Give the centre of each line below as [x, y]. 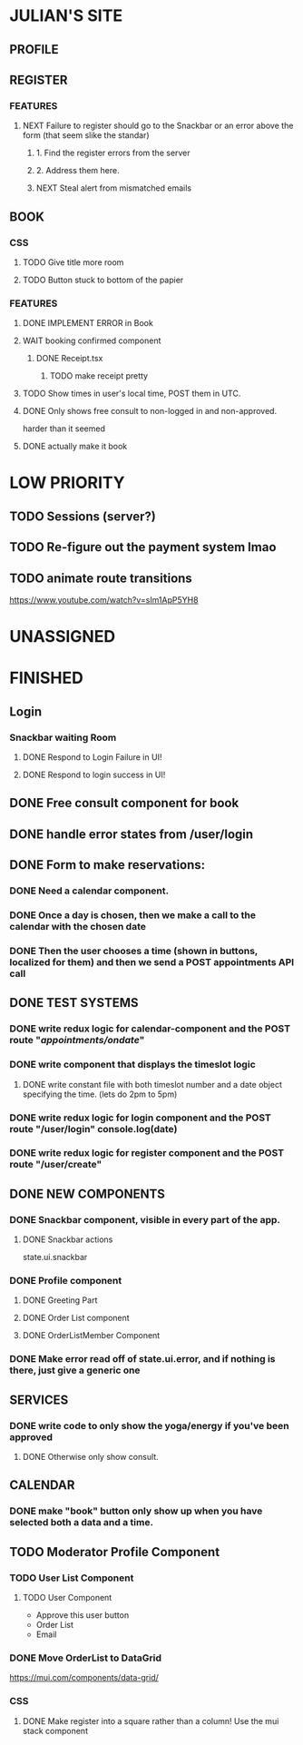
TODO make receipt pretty [98, 376]
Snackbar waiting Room [63, 737]
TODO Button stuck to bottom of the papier [103, 280]
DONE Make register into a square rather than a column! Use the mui [151, 1720]
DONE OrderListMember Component [91, 1336]
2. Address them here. [78, 171]
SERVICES [39, 1400]
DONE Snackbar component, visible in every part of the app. [145, 1219]
